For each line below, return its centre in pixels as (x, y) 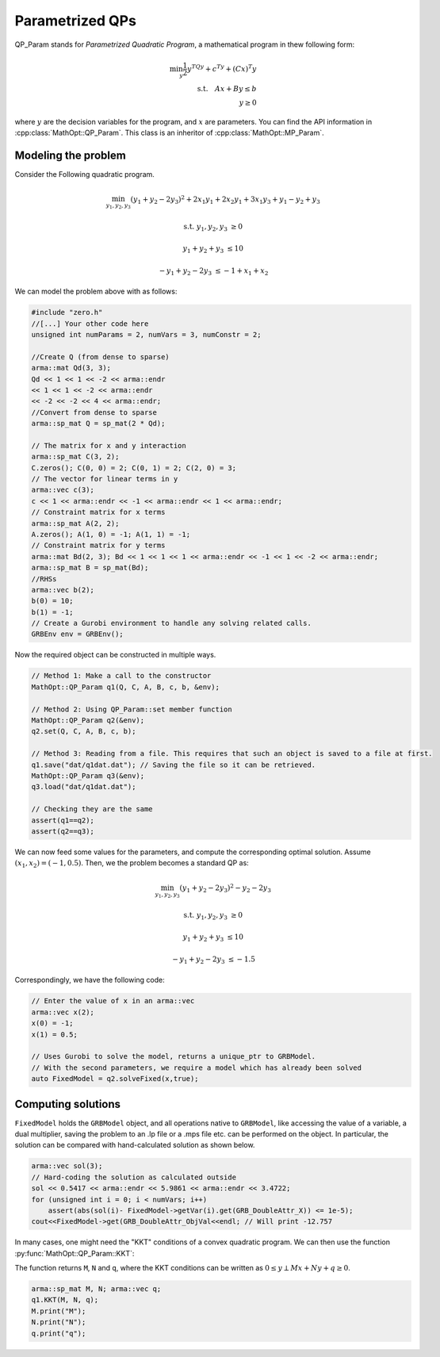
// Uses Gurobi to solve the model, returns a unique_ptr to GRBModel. (174, 1056)
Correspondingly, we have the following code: (90, 980)
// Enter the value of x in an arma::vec (113, 1001)
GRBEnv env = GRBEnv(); (78, 634)
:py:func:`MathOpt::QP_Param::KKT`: (75, 1253)
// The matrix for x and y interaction (109, 445)
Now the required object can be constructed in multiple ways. (115, 655)
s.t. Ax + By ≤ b (227, 88)
